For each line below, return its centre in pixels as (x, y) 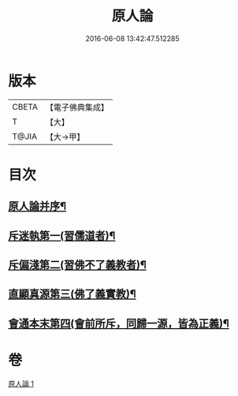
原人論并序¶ (37, 206)
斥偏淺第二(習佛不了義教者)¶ (78, 265)
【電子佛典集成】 (77, 107)
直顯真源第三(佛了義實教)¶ (72, 294)
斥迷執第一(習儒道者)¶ (62, 235)
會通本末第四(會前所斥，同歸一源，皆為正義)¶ (119, 323)
